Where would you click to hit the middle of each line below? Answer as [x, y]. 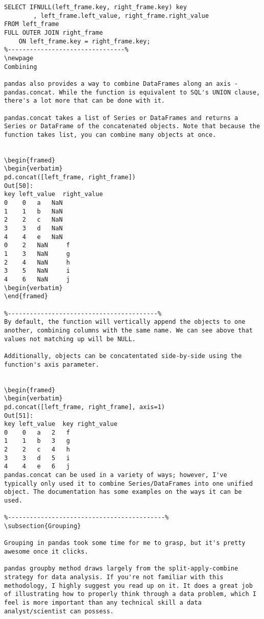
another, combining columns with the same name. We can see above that [128, 330]
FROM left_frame [32, 24]
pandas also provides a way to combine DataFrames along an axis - [121, 84]
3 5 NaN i [37, 271]
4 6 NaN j [37, 279]
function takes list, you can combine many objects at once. [110, 135]
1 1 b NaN [33, 211]
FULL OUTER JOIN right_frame [54, 32]
